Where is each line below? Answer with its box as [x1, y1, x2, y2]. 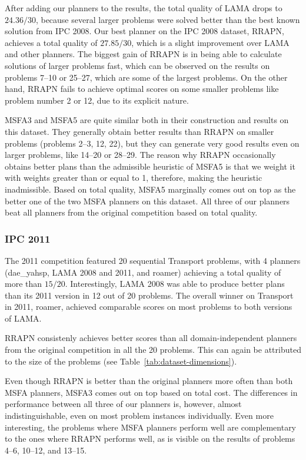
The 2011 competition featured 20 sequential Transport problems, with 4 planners [5, 254, 301, 266]
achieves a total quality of [5, 36, 98, 48]
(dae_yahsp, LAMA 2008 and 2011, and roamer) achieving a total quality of [5, 266, 281, 278]
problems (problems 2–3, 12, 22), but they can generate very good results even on [5, 137, 300, 149]
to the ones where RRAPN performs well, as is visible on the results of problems [5, 432, 295, 445]
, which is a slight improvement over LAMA [131, 36, 290, 48]
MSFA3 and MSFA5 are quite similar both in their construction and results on [5, 114, 289, 126]
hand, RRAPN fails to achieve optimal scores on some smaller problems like [5, 82, 279, 95]
